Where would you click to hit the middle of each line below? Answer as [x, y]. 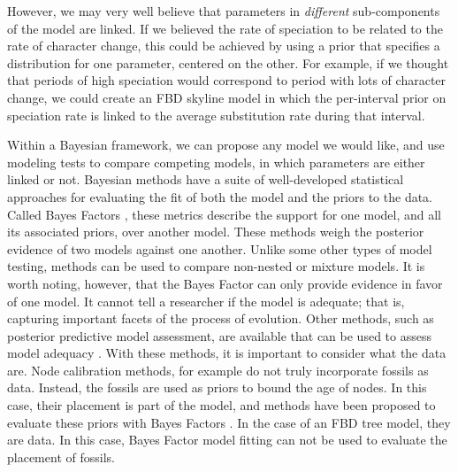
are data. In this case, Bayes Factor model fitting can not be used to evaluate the [227, 440]
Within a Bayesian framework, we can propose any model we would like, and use [226, 145]
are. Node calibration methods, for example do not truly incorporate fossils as [218, 370]
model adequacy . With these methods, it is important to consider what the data [227, 353]
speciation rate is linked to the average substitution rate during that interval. [216, 115]
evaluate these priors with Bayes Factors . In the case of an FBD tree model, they [229, 422]
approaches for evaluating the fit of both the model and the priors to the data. [220, 196]
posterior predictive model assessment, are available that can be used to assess [219, 335]
